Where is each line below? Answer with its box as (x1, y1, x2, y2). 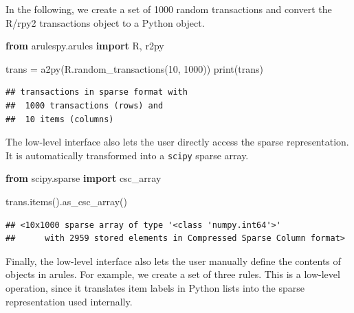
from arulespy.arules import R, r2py (5, 38, 164, 53)
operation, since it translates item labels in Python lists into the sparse (5, 280, 305, 294)
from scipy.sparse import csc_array (5, 171, 162, 185)
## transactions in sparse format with (5, 87, 188, 97)
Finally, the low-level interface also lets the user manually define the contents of (5, 253, 341, 268)
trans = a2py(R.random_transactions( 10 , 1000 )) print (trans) (5, 61, 263, 76)
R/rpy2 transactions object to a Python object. (5, 15, 205, 30)
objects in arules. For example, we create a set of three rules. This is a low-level (5, 267, 340, 281)
